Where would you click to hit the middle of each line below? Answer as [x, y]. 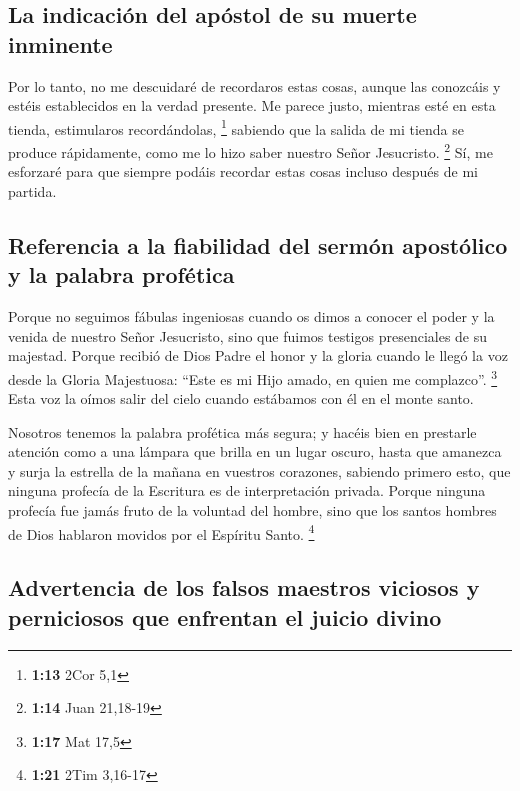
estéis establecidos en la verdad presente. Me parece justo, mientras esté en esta [252, 105]
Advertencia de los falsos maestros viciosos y [244, 587]
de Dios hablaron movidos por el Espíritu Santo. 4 [161, 532]
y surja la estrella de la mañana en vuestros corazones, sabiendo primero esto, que [259, 470]
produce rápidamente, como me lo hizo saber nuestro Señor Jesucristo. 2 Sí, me [250, 150]
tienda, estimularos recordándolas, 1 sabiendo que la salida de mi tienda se [236, 127]
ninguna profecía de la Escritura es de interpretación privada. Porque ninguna [247, 490]
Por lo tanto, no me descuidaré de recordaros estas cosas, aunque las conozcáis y [254, 85]
